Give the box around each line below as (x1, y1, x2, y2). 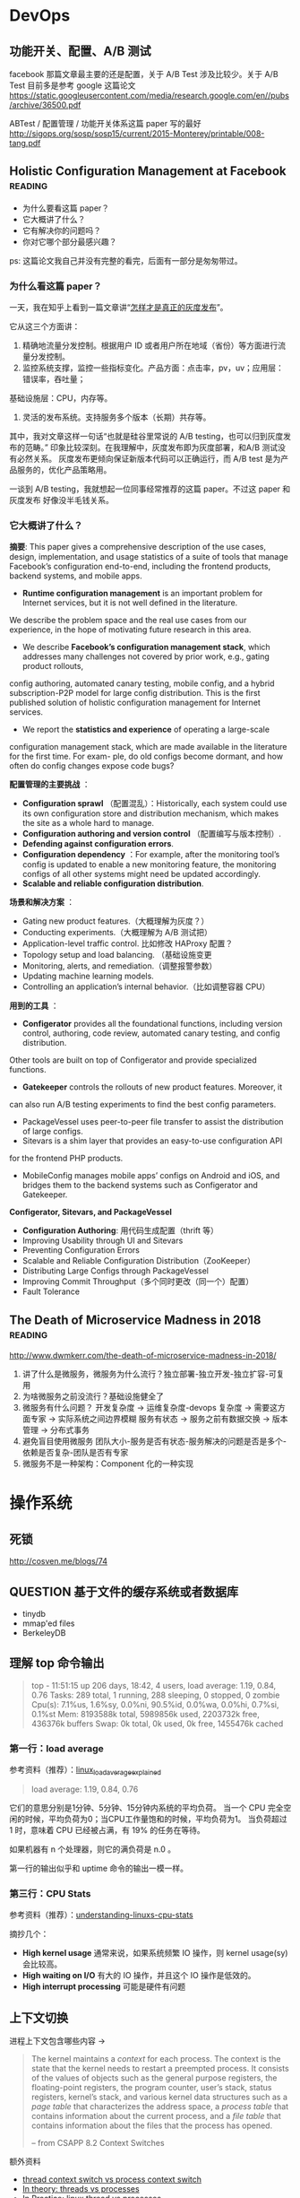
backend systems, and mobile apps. (9, 570, 142, 581)
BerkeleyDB (21, 1628, 66, 1638)
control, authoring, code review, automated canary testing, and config (21, 1028, 280, 1038)
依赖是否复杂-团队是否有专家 (21, 1447, 129, 1458)
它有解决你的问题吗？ (21, 225, 101, 236)
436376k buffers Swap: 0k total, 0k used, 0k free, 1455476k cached (30, 1718, 284, 1729)
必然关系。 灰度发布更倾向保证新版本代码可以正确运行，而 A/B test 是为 (16, 454, 281, 465)
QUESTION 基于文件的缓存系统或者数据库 (9, 1584, 239, 1599)
